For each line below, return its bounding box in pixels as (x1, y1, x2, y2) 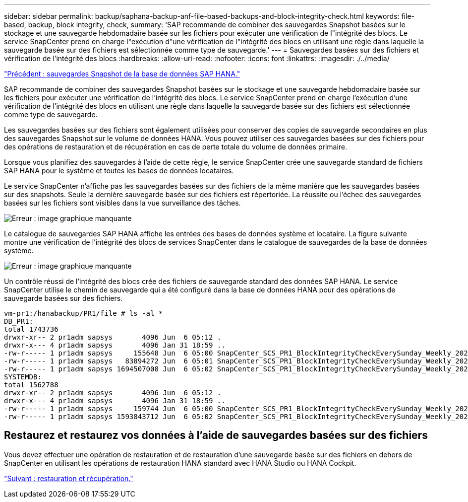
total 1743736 (4, 325, 58, 333)
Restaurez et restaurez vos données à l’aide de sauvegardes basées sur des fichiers (4, 429, 428, 442)
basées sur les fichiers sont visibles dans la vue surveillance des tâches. (4, 199, 241, 207)
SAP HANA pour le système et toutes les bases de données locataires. (4, 166, 234, 175)
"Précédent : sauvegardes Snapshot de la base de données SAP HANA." (4, 70, 240, 78)
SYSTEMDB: (4, 373, 42, 381)
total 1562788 (4, 381, 58, 389)
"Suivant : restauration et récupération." (4, 474, 133, 483)
